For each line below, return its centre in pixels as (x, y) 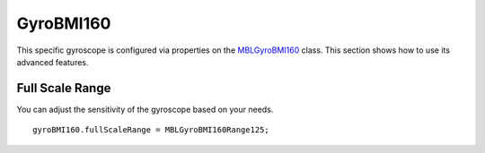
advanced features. (53, 62)
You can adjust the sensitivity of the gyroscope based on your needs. (145, 109)
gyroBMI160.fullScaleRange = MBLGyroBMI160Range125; (151, 130)
